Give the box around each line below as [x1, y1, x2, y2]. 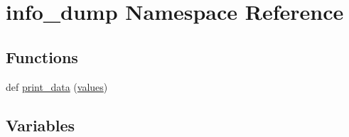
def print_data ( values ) [6, 79, 108, 94]
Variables [6, 114, 75, 136]
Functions [6, 45, 78, 67]
